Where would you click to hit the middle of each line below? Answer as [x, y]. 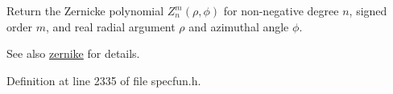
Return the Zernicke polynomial [85, 10]
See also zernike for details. [73, 53]
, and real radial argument [110, 26]
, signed [368, 10]
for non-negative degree [281, 10]
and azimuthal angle [239, 26]
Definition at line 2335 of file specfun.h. [104, 80]
